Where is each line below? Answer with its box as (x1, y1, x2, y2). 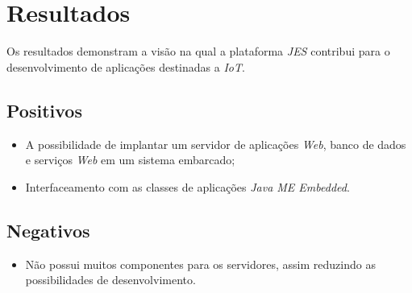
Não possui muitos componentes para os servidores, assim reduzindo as (25, 255, 376, 272)
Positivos (6, 97, 82, 122)
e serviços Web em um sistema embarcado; (25, 151, 235, 168)
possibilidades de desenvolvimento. (25, 271, 196, 288)
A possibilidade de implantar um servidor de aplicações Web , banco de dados (25, 135, 406, 152)
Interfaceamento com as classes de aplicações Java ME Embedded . (25, 178, 350, 195)
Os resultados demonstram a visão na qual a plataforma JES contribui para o (6, 43, 390, 60)
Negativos (6, 217, 90, 242)
